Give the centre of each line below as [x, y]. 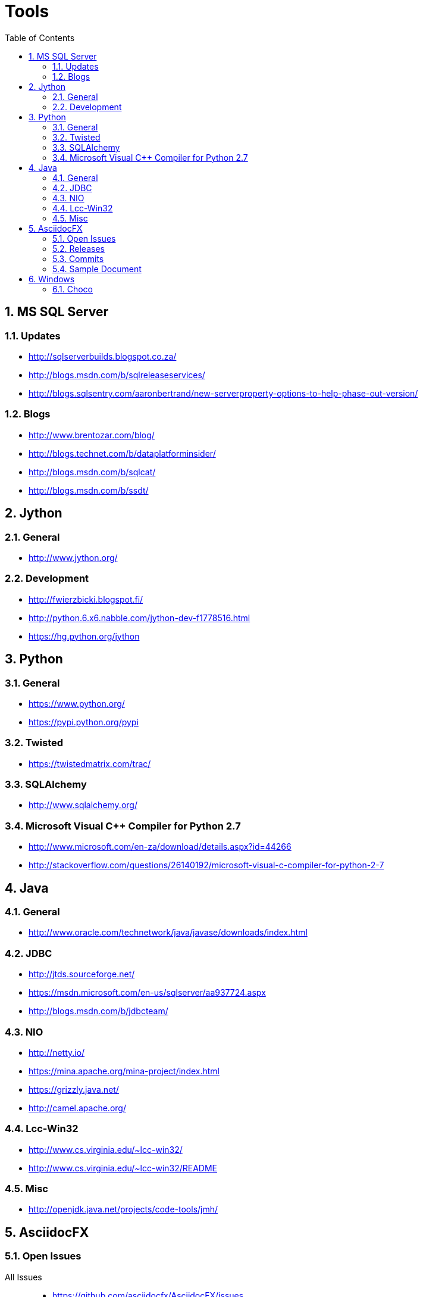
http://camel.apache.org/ [77, 1108]
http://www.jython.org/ [73, 557]
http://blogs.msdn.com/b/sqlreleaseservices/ [117, 375]
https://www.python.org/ [77, 703]
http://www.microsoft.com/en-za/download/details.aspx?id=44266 [160, 847]
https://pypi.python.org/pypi [84, 722]
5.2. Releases [79, 248]
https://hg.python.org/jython [84, 636]
